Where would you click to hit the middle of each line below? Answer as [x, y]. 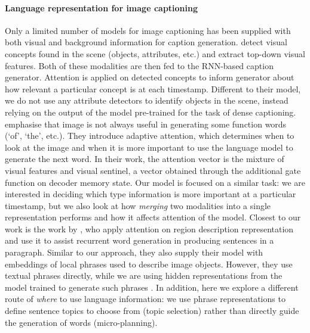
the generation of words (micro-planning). [81, 322]
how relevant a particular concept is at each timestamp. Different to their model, [153, 88]
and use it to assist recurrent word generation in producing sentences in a [139, 240]
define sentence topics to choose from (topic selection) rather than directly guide [152, 311]
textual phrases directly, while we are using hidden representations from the [144, 276]
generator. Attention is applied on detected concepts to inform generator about [150, 77]
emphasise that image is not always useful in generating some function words [146, 124]
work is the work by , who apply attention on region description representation [149, 228]
